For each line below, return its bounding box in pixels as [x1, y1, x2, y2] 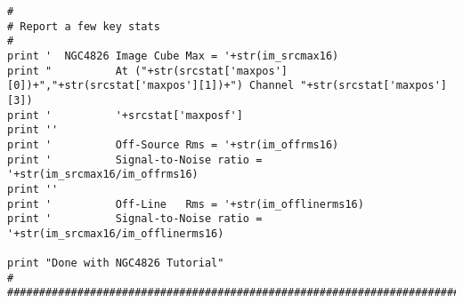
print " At [7, 64, 129, 77]
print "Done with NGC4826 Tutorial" [7, 257, 224, 270]
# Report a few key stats [7, 20, 160, 33]
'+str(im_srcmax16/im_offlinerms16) [7, 227, 224, 240]
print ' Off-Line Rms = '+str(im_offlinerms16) [7, 197, 364, 211]
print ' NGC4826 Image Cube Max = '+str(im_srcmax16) [7, 49, 339, 62]
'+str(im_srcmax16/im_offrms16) [7, 168, 199, 181]
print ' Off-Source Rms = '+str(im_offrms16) [7, 138, 339, 151]
